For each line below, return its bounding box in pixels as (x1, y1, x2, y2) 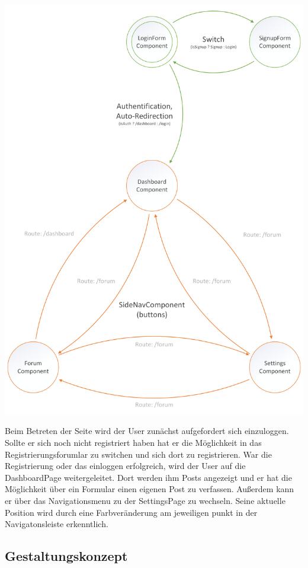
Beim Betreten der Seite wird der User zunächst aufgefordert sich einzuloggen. (5, 425, 289, 437)
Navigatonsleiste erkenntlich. (5, 518, 108, 530)
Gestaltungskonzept (5, 547, 128, 565)
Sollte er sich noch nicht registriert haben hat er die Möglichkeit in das (5, 436, 262, 449)
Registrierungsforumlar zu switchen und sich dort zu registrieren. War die (5, 448, 272, 460)
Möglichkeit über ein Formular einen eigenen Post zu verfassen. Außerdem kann (5, 483, 294, 495)
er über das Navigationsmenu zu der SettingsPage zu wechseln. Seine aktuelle (5, 494, 285, 507)
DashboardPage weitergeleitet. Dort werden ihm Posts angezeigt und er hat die (5, 471, 292, 483)
